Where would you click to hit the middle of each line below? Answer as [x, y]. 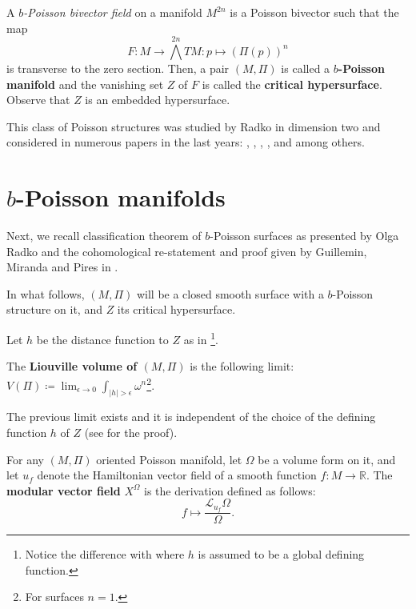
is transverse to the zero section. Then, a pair [118, 68]
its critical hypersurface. [176, 309]
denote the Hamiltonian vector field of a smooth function [177, 475]
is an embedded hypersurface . [158, 100]
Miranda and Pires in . [62, 267]
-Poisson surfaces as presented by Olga [304, 236]
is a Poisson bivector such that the [314, 12]
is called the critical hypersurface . [292, 84]
